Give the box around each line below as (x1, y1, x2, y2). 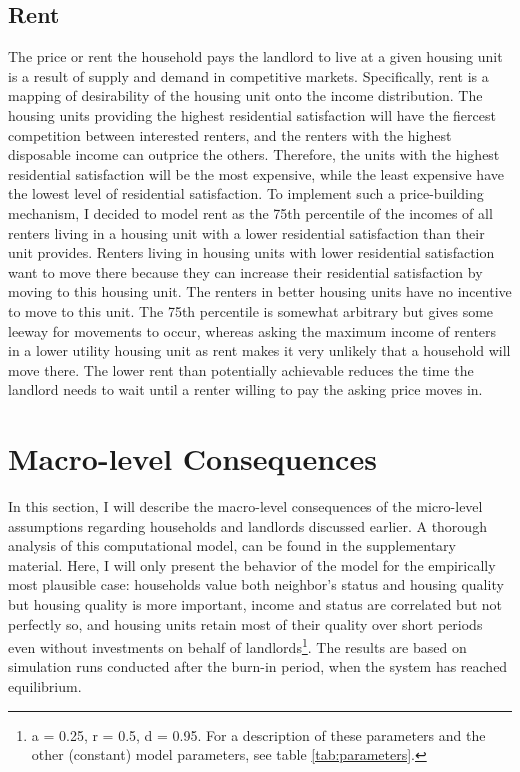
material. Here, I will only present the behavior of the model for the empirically (8, 554, 496, 575)
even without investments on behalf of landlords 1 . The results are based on (8, 634, 467, 657)
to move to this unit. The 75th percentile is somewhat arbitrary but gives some (8, 300, 494, 321)
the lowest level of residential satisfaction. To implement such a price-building (8, 183, 484, 204)
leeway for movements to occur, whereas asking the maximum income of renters (8, 320, 497, 341)
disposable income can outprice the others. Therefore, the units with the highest (8, 144, 500, 165)
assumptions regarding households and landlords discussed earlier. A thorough (8, 515, 487, 536)
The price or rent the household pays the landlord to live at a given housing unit (8, 46, 503, 67)
